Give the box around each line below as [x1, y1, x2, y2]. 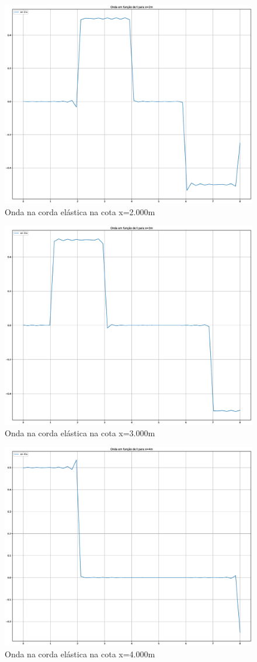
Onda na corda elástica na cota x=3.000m [5, 426, 155, 439]
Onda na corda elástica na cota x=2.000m [5, 205, 155, 218]
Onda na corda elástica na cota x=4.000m [5, 647, 155, 660]
